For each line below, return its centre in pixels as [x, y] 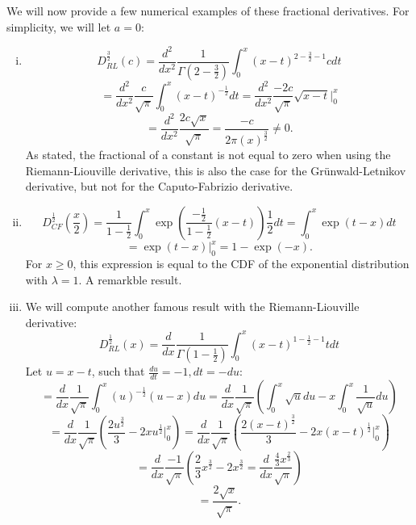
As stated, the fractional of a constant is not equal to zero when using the [208, 154]
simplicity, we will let [59, 26]
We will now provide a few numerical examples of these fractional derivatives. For [208, 10]
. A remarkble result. [130, 279]
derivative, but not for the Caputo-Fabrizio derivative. [159, 186]
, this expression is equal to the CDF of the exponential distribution [241, 263]
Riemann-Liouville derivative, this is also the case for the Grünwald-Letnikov [216, 170]
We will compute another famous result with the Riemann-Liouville [192, 307]
